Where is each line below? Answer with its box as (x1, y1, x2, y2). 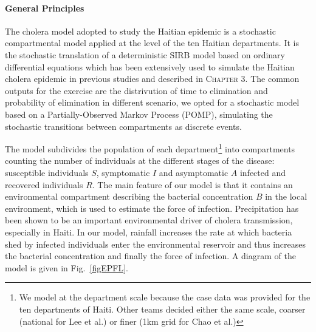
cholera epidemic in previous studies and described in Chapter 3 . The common (5, 72, 300, 85)
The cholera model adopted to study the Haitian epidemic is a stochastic (5, 24, 276, 37)
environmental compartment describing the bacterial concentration (5, 190, 253, 203)
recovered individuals (5, 178, 83, 191)
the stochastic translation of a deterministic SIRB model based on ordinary (5, 48, 285, 61)
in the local (265, 190, 307, 203)
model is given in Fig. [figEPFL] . (5, 261, 128, 274)
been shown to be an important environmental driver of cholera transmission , (5, 214, 293, 226)
